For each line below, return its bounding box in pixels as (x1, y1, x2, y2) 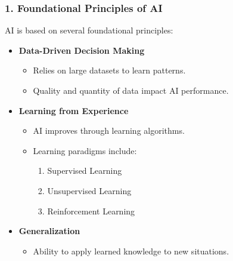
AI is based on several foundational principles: (5, 24, 173, 36)
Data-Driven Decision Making (18, 44, 145, 56)
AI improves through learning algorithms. (33, 124, 185, 137)
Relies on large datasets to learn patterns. (33, 64, 186, 76)
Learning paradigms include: (33, 144, 137, 156)
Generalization (18, 225, 80, 237)
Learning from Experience (18, 104, 129, 116)
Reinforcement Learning (47, 204, 135, 217)
